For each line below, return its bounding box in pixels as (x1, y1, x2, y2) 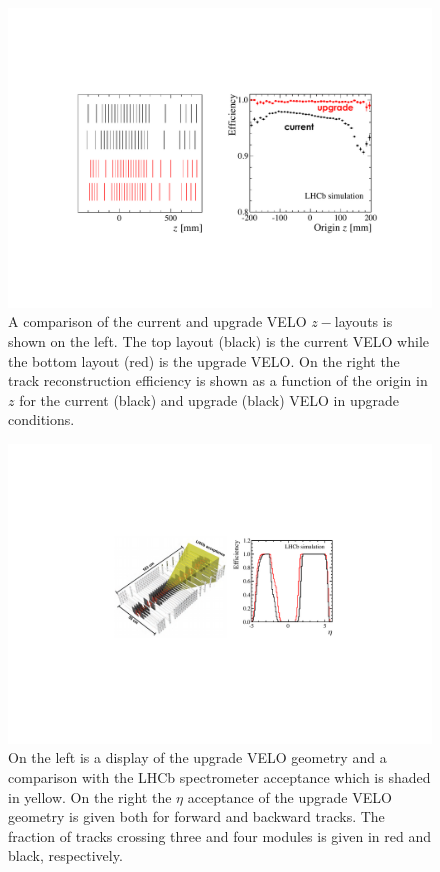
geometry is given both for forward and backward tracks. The (8, 806, 385, 827)
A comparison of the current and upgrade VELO (8, 311, 307, 332)
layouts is (334, 311, 393, 332)
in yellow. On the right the (8, 786, 172, 807)
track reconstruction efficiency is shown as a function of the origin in (8, 370, 428, 391)
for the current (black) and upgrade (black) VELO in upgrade (19, 389, 399, 410)
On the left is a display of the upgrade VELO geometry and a (8, 747, 387, 768)
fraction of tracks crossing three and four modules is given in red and (8, 825, 431, 846)
